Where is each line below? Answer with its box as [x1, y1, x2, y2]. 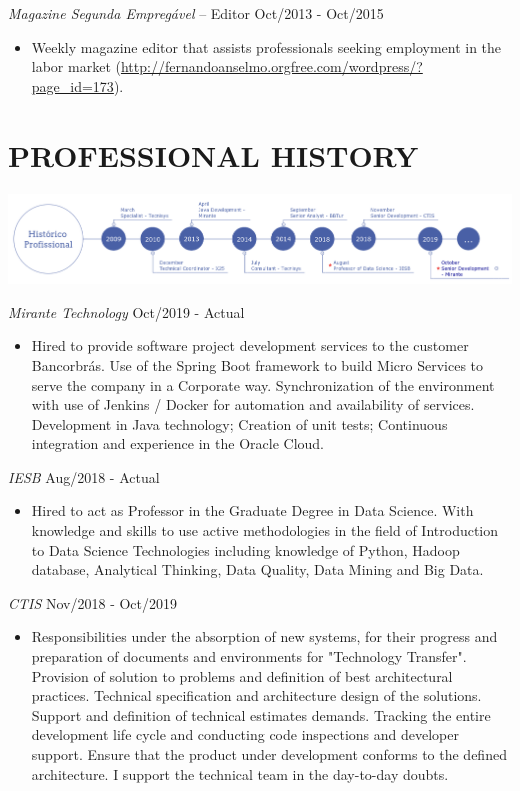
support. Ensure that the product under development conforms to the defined [31, 744, 507, 765]
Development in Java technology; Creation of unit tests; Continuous [31, 413, 448, 434]
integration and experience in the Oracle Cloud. [31, 433, 324, 454]
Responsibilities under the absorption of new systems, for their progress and [31, 626, 498, 647]
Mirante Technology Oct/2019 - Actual [8, 301, 245, 322]
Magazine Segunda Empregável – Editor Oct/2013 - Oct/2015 [8, 3, 384, 23]
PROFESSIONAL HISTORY [8, 134, 419, 175]
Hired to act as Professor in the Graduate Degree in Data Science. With [31, 500, 474, 521]
